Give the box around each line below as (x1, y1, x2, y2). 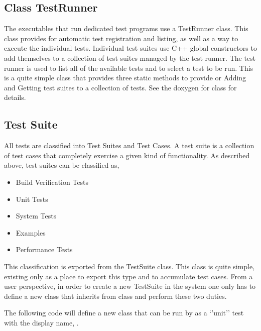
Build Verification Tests (16, 176, 89, 187)
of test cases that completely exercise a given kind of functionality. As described (4, 150, 250, 160)
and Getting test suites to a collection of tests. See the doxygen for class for (4, 82, 237, 92)
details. (4, 92, 26, 102)
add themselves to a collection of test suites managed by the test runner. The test (4, 52, 256, 63)
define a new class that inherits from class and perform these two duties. (4, 290, 227, 301)
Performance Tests (16, 244, 73, 255)
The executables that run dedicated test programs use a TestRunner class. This (4, 23, 248, 34)
